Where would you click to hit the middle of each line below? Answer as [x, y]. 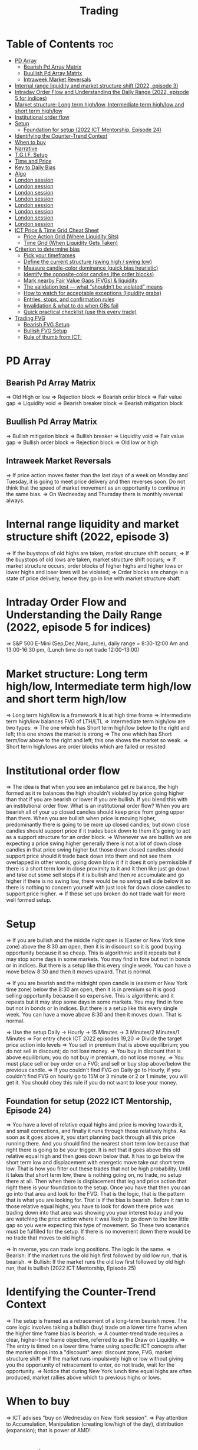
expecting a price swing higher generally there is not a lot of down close [94, 843]
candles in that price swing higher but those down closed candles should [95, 850]
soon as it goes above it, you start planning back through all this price [91, 1137]
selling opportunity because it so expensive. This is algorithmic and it [90, 996]
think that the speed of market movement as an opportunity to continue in [96, 488]
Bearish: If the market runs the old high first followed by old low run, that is [97, 1255]
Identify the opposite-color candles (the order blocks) [89, 274]
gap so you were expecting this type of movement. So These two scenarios [98, 1225]
